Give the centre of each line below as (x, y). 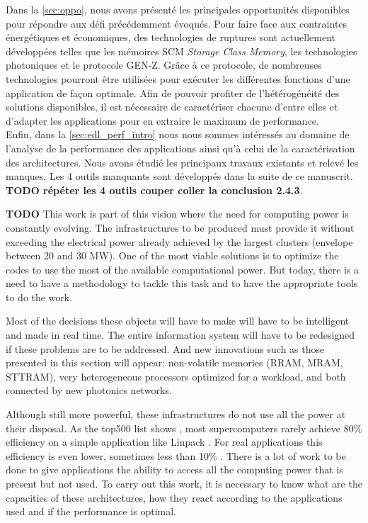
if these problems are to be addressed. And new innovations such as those (165, 348)
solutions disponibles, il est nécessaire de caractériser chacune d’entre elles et (172, 107)
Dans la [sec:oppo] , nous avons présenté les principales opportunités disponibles (178, 9)
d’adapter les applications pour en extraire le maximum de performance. (162, 120)
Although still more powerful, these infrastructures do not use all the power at (176, 414)
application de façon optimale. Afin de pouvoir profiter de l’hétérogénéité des (173, 92)
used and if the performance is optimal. (91, 511)
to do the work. (39, 297)
